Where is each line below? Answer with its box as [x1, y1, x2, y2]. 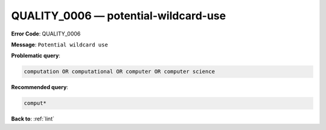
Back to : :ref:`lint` [11, 115, 54, 123]
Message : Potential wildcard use [11, 41, 108, 48]
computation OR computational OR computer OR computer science [24, 68, 216, 75]
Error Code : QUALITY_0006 [11, 30, 81, 37]
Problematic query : [11, 52, 60, 60]
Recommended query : [11, 84, 69, 91]
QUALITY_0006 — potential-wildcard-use [11, 9, 226, 22]
